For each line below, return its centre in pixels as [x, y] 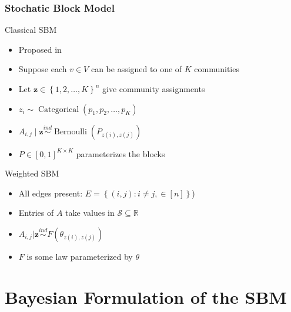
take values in [90, 213]
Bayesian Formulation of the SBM [146, 296]
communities [217, 69]
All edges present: [51, 193]
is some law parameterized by [80, 256]
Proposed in [40, 49]
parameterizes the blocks [121, 153]
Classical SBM [31, 30]
